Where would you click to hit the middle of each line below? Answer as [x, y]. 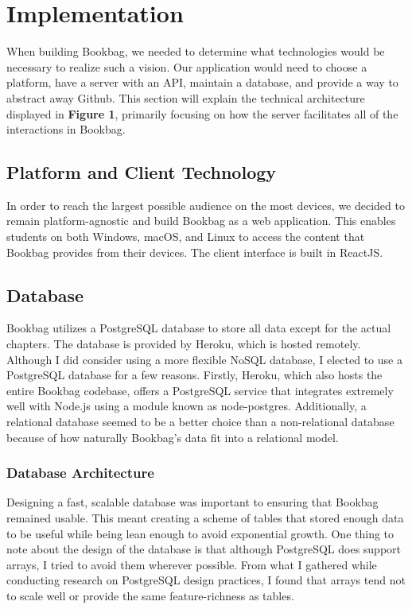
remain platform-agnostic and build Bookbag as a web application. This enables [201, 221]
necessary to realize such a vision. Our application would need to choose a [187, 66]
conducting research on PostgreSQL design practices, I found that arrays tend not [206, 580]
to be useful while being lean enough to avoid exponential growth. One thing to [200, 533]
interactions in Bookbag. [66, 129]
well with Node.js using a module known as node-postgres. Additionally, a [187, 406]
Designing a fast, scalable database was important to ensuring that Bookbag [192, 502]
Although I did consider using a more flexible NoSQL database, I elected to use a [204, 359]
